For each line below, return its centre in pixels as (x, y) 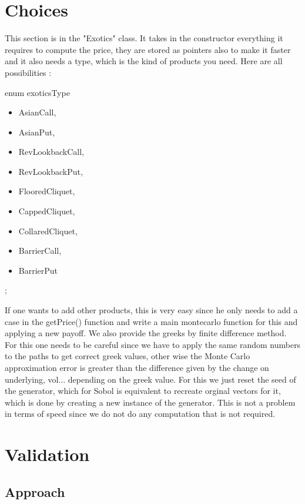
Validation (47, 454)
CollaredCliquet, (48, 231)
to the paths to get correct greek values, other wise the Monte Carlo (128, 356)
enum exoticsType (37, 92)
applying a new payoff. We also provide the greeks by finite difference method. (146, 333)
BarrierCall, (40, 251)
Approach (35, 491)
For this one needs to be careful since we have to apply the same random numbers (153, 344)
